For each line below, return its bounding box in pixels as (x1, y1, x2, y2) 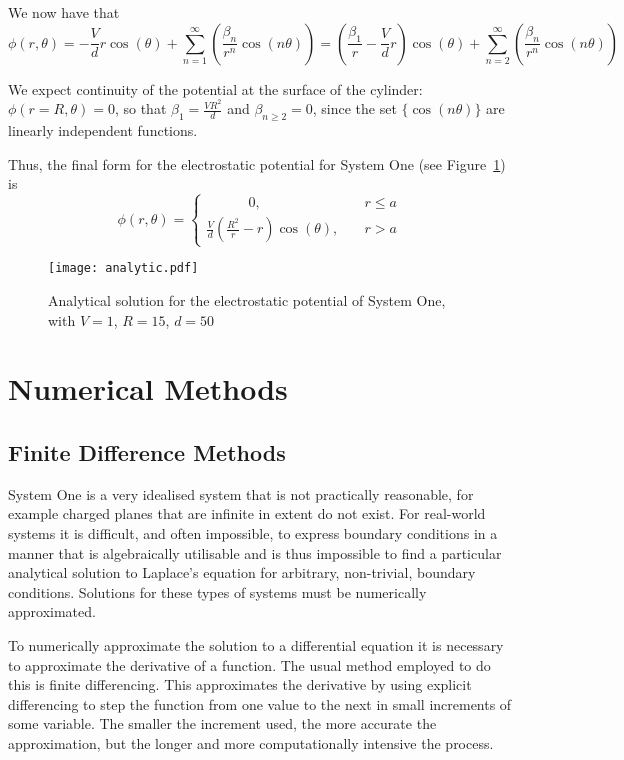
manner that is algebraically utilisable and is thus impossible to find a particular (8, 542, 502, 563)
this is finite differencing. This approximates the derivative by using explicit (8, 674, 472, 695)
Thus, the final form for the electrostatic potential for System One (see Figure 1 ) (8, 153, 506, 174)
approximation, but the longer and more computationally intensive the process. (8, 732, 494, 753)
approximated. (8, 601, 96, 622)
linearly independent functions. (8, 120, 198, 141)
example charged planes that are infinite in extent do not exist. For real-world (8, 503, 486, 524)
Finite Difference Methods (8, 437, 286, 468)
